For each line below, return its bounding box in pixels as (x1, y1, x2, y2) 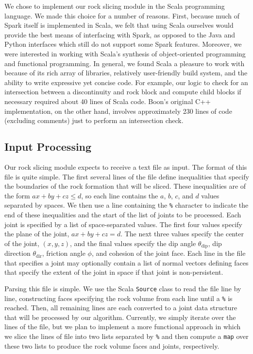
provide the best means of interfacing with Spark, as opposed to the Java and (4, 29, 236, 39)
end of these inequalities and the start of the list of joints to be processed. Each (4, 209, 241, 219)
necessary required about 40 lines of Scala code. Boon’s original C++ (4, 96, 211, 106)
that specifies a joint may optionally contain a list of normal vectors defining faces (4, 257, 249, 267)
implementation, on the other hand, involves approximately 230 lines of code (4, 106, 232, 116)
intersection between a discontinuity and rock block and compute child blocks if (4, 87, 241, 97)
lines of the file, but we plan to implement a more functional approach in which (4, 321, 241, 332)
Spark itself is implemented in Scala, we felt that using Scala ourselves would (4, 20, 234, 30)
